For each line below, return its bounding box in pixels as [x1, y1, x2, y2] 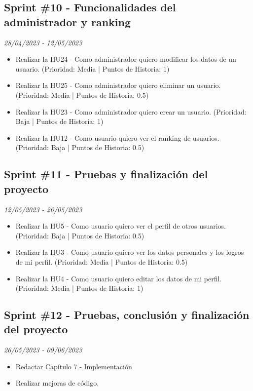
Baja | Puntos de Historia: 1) [15, 116, 104, 126]
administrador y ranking [4, 14, 131, 29]
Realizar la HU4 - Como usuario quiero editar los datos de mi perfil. [15, 273, 222, 283]
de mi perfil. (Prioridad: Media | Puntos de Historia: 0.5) [15, 256, 188, 267]
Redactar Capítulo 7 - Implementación [15, 361, 132, 371]
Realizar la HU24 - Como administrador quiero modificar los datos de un [15, 54, 236, 64]
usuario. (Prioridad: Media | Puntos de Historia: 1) [15, 63, 170, 74]
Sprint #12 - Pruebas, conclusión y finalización [4, 307, 250, 322]
